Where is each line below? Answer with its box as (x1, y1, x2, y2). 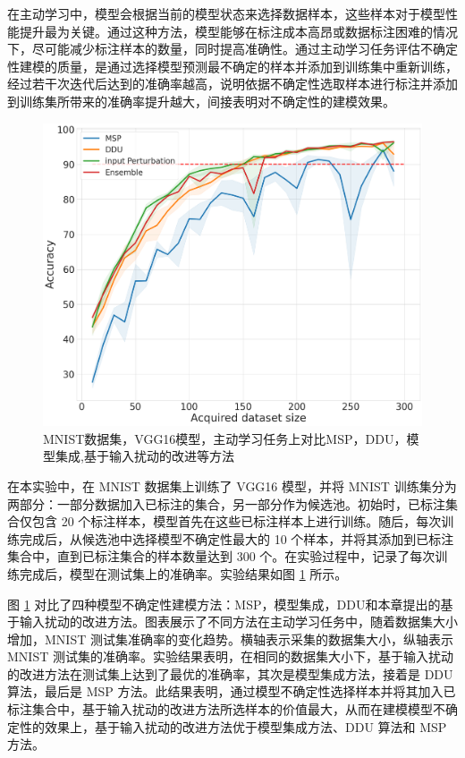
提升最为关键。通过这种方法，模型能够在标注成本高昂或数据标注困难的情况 (19, 21, 458, 40)
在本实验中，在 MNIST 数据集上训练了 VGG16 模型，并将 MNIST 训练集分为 (7, 476, 457, 495)
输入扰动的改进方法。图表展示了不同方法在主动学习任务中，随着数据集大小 (19, 612, 458, 631)
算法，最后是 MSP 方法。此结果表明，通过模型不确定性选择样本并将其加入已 (7, 682, 456, 701)
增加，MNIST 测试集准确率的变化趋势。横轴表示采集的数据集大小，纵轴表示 (7, 629, 453, 648)
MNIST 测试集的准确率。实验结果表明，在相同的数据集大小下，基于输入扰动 (7, 647, 453, 666)
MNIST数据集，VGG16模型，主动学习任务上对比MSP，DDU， (43, 429, 407, 447)
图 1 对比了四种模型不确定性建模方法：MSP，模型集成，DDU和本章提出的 (7, 594, 441, 613)
